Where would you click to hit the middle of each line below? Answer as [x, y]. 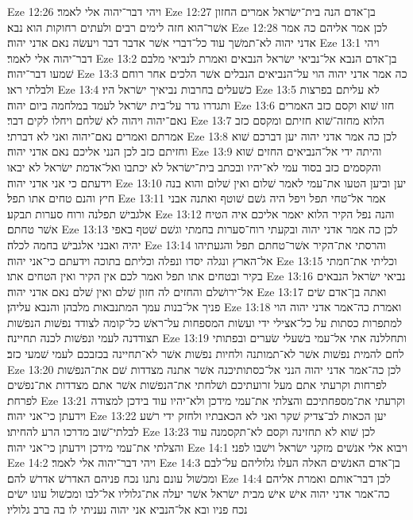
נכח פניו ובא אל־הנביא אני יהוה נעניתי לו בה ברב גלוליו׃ [127, 509]
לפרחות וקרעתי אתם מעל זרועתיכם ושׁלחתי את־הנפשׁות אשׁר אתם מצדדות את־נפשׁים [197, 385]
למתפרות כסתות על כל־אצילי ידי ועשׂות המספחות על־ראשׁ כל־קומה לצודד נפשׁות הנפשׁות [205, 322]
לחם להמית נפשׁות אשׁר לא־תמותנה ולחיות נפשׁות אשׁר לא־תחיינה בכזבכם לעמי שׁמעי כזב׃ [206, 354]
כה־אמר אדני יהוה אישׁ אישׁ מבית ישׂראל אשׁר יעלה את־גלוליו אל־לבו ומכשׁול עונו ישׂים [199, 493]
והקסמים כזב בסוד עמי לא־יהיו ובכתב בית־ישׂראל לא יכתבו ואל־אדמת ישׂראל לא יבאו [194, 166]
